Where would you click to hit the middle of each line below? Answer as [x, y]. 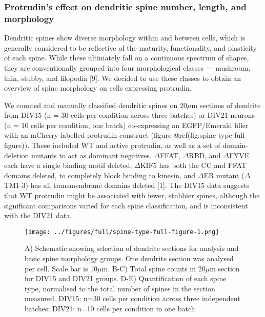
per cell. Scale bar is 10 [61, 268]
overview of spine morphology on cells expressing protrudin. [98, 88]
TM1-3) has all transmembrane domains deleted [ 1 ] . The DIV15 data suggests [127, 185]
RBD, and [205, 155]
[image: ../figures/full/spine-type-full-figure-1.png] [122, 232]
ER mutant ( [224, 175]
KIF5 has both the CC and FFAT [193, 165]
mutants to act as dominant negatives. [91, 155]
